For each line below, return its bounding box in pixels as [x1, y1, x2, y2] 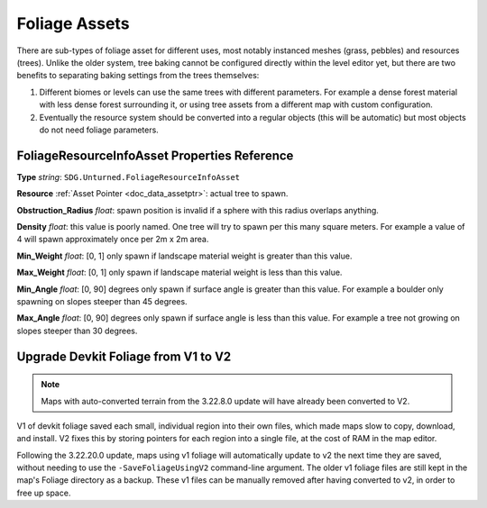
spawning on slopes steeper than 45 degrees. [16, 295, 188, 306]
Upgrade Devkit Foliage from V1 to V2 [16, 349, 232, 364]
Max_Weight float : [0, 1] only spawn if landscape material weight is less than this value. [16, 267, 343, 278]
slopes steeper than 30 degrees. [16, 325, 138, 336]
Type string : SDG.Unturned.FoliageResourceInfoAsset [16, 171, 241, 182]
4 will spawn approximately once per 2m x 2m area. [16, 234, 209, 245]
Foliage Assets [16, 14, 130, 33]
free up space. [16, 487, 71, 498]
